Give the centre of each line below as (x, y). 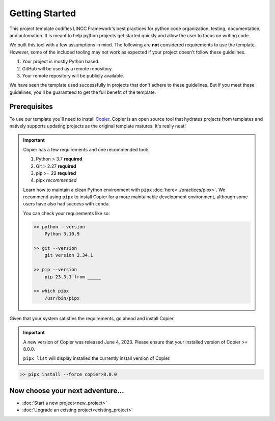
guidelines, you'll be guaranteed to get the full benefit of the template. (83, 92)
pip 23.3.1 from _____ (73, 277)
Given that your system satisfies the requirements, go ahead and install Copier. (92, 318)
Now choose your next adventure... (67, 391)
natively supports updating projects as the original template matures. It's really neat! (98, 126)
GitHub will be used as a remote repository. (67, 68)
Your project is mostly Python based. (61, 62)
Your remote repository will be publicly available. (73, 75)
